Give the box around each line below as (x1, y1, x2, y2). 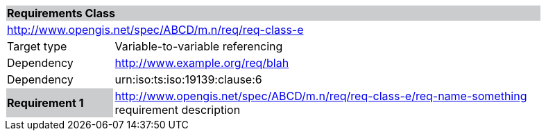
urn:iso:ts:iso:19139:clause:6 (114, 72, 262, 86)
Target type (7, 39, 67, 53)
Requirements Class (7, 6, 115, 20)
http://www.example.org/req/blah (114, 56, 289, 70)
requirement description (114, 103, 241, 117)
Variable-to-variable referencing (114, 39, 283, 53)
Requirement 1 (7, 96, 84, 110)
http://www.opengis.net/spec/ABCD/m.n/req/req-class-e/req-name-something (114, 89, 527, 103)
